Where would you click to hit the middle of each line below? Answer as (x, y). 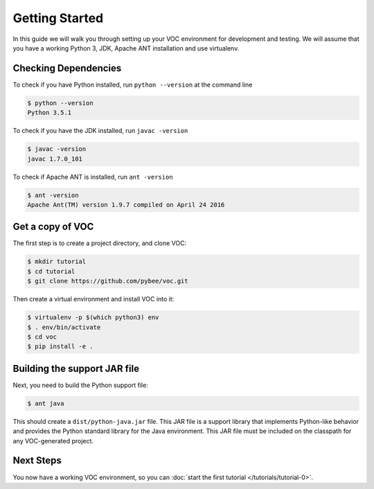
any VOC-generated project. (53, 441)
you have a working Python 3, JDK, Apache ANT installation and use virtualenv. (126, 48)
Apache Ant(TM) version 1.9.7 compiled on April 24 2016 (126, 205)
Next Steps (37, 461)
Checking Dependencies (67, 68)
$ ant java (46, 403)
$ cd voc (42, 337)
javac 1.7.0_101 (55, 159)
